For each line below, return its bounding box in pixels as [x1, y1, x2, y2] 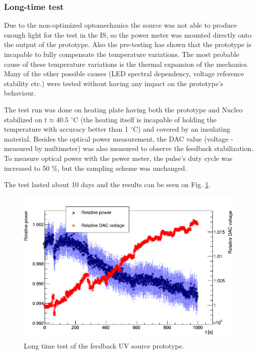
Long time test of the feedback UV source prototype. [24, 340, 184, 351]
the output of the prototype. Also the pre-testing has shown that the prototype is [4, 39, 252, 50]
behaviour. [4, 88, 36, 98]
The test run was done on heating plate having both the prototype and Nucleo [4, 104, 243, 114]
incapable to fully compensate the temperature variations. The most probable [4, 49, 240, 59]
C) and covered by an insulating [133, 124, 231, 134]
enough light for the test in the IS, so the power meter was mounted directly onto [4, 29, 252, 40]
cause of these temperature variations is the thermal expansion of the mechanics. [4, 58, 249, 69]
